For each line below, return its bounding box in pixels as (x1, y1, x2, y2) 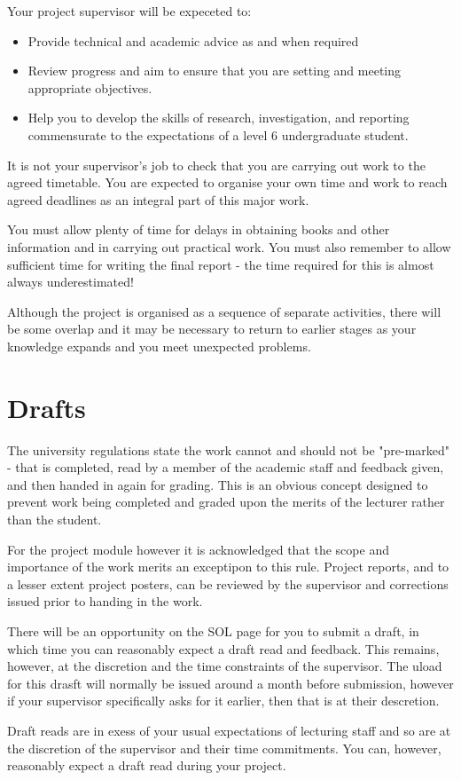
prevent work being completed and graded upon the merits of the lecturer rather (7, 492, 445, 511)
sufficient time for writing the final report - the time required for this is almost (7, 255, 434, 273)
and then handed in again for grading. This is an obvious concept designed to (7, 475, 428, 493)
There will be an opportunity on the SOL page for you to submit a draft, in (7, 621, 419, 640)
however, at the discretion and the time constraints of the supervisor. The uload (7, 657, 442, 675)
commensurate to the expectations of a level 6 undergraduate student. (27, 125, 409, 144)
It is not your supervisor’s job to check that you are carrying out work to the (7, 155, 426, 174)
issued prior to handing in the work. (7, 592, 203, 611)
